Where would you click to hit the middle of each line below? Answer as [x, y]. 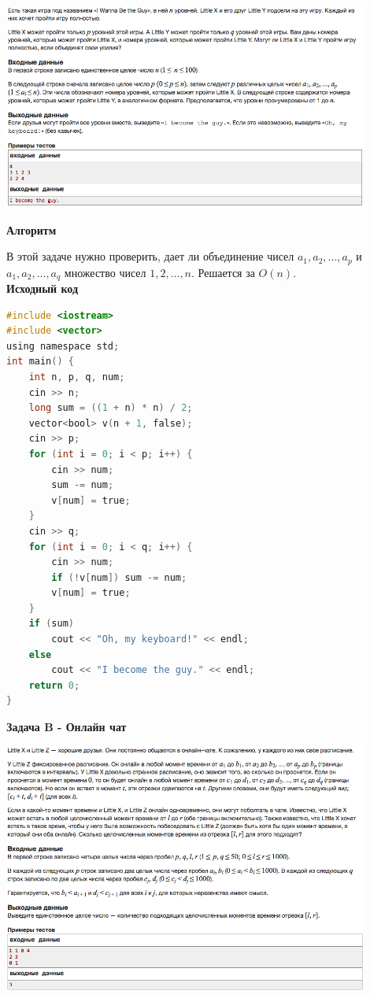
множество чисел [105, 272]
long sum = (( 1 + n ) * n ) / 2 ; [111, 408]
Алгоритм [31, 229]
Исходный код [43, 288]
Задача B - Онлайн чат [67, 727]
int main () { [40, 362]
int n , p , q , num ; [77, 377]
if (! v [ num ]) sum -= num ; [119, 577]
